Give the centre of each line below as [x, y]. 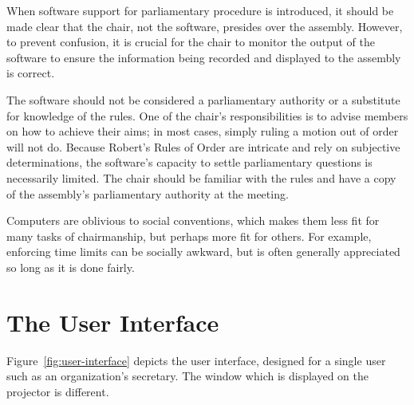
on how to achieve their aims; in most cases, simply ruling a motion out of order [203, 131]
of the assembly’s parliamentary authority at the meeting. [148, 193]
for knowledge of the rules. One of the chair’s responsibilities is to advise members [207, 115]
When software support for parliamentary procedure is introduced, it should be [200, 10]
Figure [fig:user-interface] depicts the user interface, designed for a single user [196, 360]
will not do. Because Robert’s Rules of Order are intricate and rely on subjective [203, 146]
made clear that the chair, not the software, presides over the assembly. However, [205, 26]
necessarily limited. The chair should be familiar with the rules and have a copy [201, 177]
